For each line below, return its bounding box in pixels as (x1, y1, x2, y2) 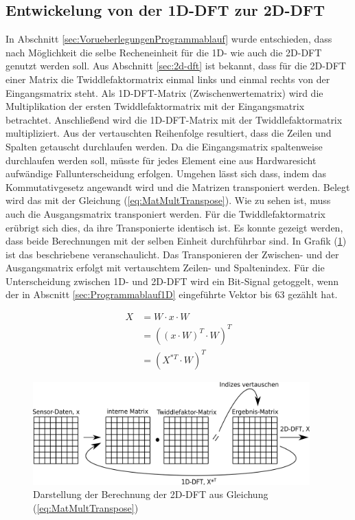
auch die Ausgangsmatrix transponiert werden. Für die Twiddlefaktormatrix (5, 206, 325, 221)
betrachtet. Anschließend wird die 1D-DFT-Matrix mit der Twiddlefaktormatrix (5, 112, 343, 126)
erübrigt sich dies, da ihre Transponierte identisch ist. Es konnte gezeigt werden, (5, 220, 343, 234)
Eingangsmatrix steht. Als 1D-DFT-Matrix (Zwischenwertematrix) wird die (5, 85, 323, 100)
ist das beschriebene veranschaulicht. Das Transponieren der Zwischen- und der (5, 247, 339, 261)
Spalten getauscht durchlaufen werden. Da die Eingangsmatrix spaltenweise (5, 139, 323, 153)
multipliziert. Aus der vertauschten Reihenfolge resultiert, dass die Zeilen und (5, 126, 332, 140)
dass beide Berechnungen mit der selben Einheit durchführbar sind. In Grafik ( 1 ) (5, 234, 347, 248)
